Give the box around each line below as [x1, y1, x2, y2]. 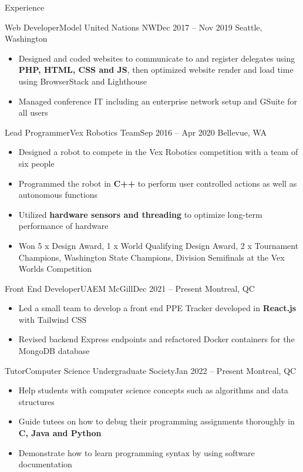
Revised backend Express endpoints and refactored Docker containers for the [18, 333, 295, 345]
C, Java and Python [18, 427, 102, 439]
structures [18, 395, 55, 407]
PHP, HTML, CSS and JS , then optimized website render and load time [18, 63, 294, 76]
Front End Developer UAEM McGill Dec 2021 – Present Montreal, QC [5, 282, 255, 294]
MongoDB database [18, 345, 90, 357]
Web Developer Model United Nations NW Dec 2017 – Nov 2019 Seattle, [5, 21, 262, 33]
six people [18, 157, 55, 169]
